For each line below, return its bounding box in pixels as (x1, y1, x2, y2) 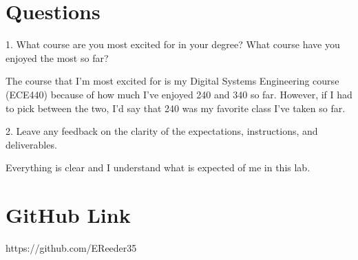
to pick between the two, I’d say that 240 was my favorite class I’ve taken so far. (6, 100, 346, 115)
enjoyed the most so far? (6, 50, 109, 65)
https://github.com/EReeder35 (6, 241, 137, 254)
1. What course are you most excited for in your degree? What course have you (6, 37, 340, 52)
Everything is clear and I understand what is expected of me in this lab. (6, 160, 310, 175)
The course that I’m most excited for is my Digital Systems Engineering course (6, 74, 339, 88)
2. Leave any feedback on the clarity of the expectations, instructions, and (6, 124, 318, 138)
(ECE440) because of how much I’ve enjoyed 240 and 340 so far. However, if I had (6, 87, 352, 101)
